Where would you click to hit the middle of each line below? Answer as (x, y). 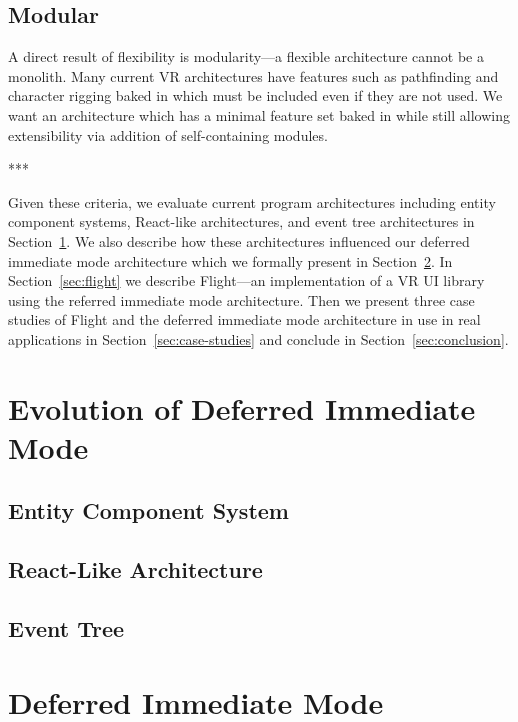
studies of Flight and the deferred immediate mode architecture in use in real (244, 319)
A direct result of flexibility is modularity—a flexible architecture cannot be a (246, 56)
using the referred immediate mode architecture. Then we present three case (241, 299)
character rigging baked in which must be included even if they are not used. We (255, 95)
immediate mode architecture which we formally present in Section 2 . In (230, 260)
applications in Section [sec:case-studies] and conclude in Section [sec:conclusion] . (258, 338)
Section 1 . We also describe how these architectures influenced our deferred (239, 240)
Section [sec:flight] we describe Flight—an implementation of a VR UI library (246, 280)
